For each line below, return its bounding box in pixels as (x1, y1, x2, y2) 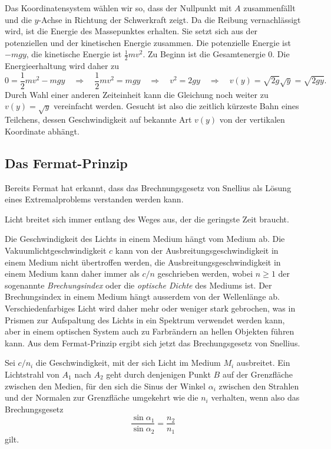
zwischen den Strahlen (219, 379, 299, 392)
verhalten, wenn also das (211, 391, 300, 404)
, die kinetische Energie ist (26, 48, 122, 60)
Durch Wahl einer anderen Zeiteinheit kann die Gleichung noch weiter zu (5, 88, 269, 100)
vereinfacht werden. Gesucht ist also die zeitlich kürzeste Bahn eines (54, 100, 299, 112)
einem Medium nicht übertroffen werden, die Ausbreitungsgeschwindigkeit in (5, 255, 281, 268)
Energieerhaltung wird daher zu (5, 60, 120, 72)
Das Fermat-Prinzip (5, 153, 128, 172)
